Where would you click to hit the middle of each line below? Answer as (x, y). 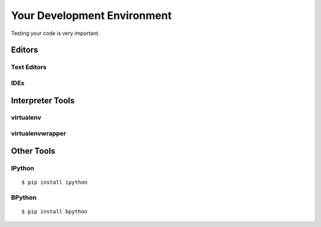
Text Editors (29, 67)
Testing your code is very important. (56, 33)
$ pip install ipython (55, 182)
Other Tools (33, 151)
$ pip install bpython (55, 211)
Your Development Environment (91, 15)
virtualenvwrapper (39, 133)
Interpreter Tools (43, 100)
